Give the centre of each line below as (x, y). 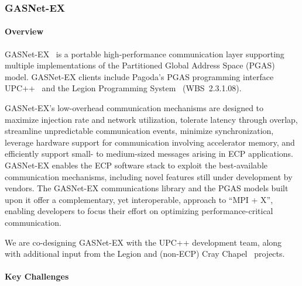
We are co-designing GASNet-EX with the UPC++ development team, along (143, 242)
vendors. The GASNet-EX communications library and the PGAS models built (147, 188)
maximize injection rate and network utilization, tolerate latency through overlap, (151, 119)
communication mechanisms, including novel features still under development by (149, 176)
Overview (24, 31)
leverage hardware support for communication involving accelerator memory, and (150, 142)
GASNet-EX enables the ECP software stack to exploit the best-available (136, 165)
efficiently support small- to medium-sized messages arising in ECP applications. (149, 154)
